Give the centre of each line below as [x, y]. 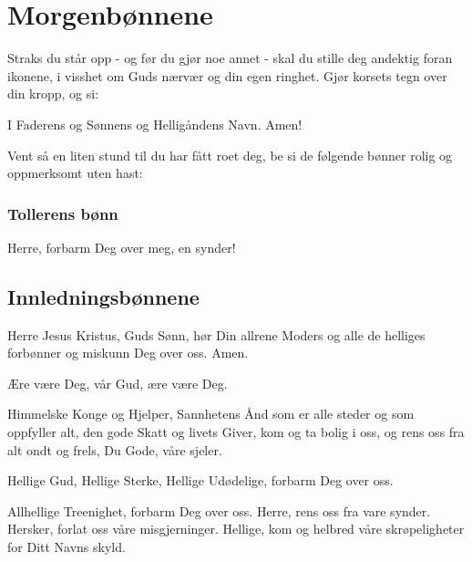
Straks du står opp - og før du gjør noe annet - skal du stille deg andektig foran [230, 58]
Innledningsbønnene [103, 296]
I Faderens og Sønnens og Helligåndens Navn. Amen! [155, 124]
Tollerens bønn [63, 213]
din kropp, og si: [53, 94]
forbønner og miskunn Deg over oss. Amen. [128, 353]
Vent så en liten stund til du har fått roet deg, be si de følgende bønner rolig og [230, 155]
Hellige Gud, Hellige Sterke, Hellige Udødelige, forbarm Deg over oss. [200, 480]
